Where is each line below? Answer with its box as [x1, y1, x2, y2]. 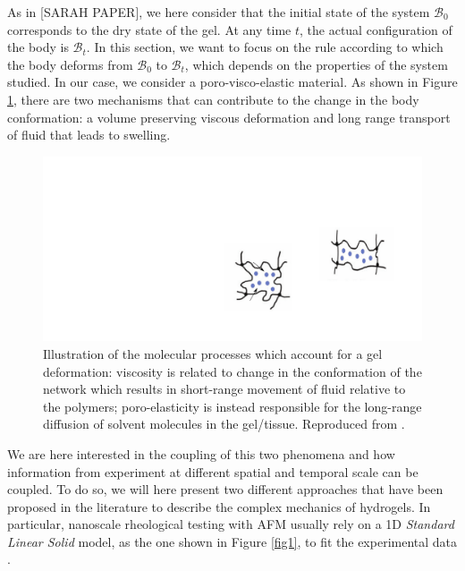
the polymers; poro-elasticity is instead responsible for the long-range [43, 396, 422, 415]
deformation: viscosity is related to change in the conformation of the [43, 362, 422, 380]
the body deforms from [7, 55, 133, 73]
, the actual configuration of [300, 20, 452, 38]
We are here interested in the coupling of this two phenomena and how [7, 444, 395, 463]
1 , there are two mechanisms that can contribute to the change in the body [7, 89, 419, 108]
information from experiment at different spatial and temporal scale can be [7, 462, 418, 481]
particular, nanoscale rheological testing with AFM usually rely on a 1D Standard [7, 515, 454, 533]
